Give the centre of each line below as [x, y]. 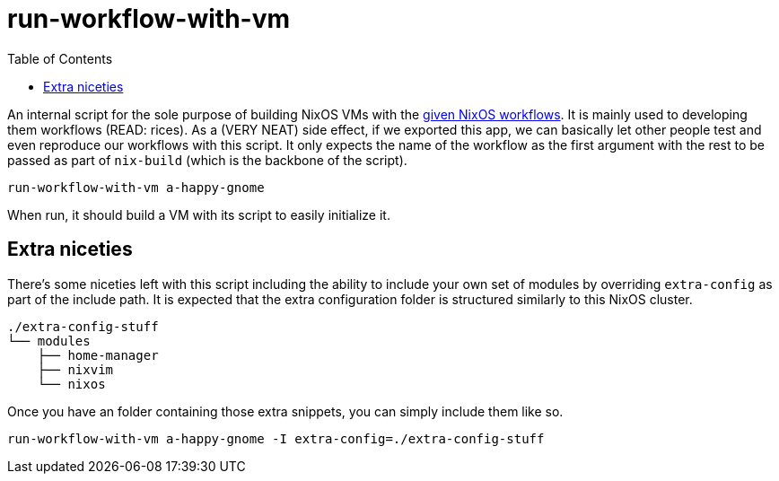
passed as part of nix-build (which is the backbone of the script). [207, 160]
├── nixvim [75, 369]
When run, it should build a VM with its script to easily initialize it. [199, 214]
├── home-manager [98, 355]
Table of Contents [60, 58]
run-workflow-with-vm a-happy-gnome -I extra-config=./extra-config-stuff [276, 438]
